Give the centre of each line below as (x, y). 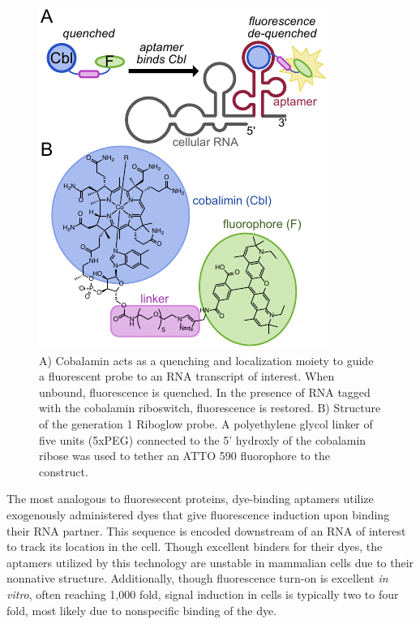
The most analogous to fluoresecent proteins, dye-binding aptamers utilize (190, 499)
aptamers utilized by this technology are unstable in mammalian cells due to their (210, 562)
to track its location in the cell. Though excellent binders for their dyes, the (195, 547)
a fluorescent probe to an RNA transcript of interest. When (187, 376)
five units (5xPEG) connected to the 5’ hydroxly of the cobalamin (203, 439)
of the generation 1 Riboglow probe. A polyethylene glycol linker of (206, 423)
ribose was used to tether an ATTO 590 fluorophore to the (184, 456)
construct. (64, 471)
